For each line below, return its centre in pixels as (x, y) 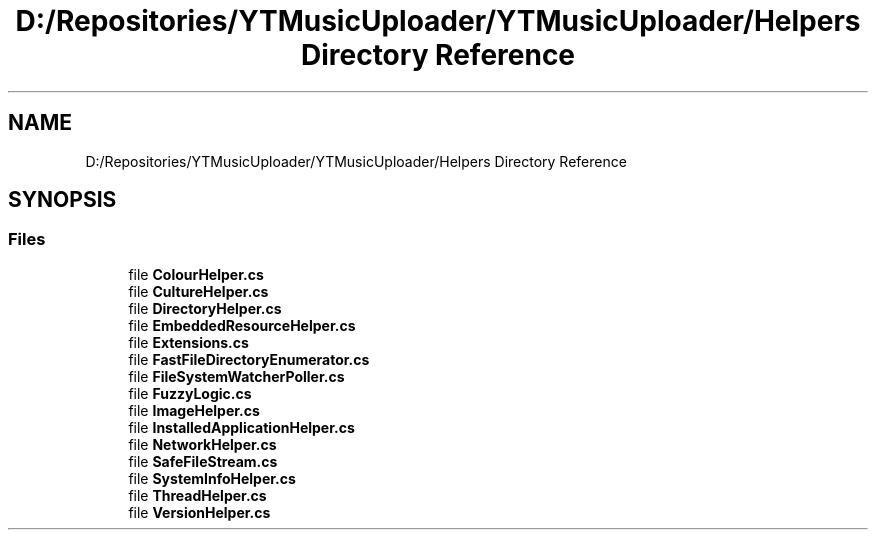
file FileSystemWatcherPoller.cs (236, 376)
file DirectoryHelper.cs (205, 308)
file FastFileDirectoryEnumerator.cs (249, 359)
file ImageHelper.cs (194, 410)
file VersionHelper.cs (199, 512)
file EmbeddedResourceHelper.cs (242, 325)
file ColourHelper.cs (196, 274)
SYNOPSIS (62, 200)
